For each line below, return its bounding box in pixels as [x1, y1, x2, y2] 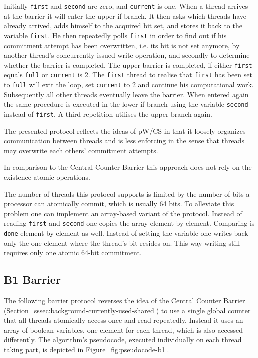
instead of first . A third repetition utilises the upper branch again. [4, 108, 212, 119]
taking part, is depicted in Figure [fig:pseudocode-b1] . [4, 344, 169, 354]
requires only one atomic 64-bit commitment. [4, 247, 142, 258]
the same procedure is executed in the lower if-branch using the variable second [4, 99, 248, 109]
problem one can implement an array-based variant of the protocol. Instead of [4, 208, 242, 218]
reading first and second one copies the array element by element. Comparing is [4, 218, 255, 228]
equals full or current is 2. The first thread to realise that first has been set [4, 69, 252, 80]
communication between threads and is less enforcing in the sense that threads [4, 135, 244, 146]
